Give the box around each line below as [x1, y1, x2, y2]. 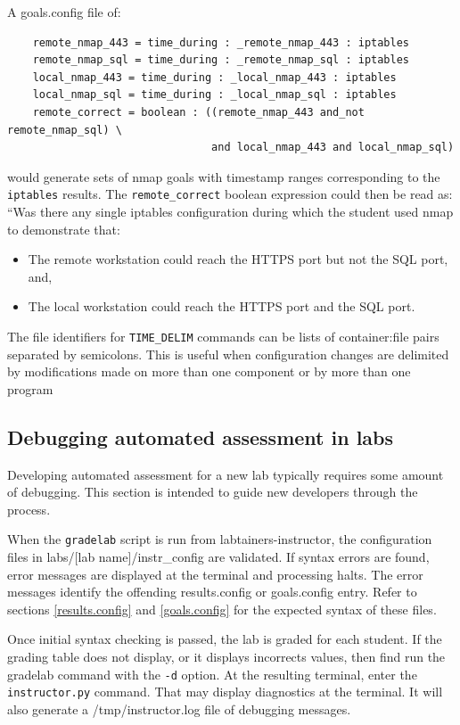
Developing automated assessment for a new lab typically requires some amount [7, 465, 444, 483]
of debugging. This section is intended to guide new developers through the [7, 482, 418, 501]
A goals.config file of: [7, 3, 121, 21]
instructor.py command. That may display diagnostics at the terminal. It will [7, 682, 443, 701]
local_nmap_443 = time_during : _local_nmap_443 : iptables [32, 70, 397, 84]
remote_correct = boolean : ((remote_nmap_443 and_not [32, 105, 365, 119]
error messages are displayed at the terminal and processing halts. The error [7, 564, 423, 583]
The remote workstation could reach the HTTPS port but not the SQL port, [28, 250, 448, 268]
